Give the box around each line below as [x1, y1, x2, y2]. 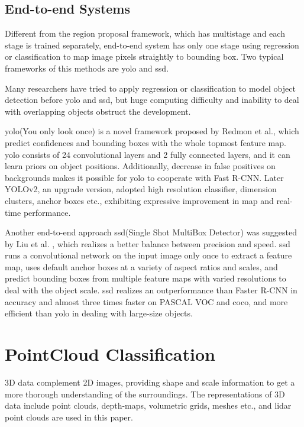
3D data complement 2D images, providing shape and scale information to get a [5, 376, 295, 388]
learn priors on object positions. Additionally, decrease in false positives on [5, 160, 276, 172]
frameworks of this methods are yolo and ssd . [5, 62, 169, 74]
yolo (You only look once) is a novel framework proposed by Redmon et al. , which [5, 125, 299, 137]
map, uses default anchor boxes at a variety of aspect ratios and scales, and [5, 260, 278, 273]
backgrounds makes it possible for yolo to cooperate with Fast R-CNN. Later [5, 171, 284, 183]
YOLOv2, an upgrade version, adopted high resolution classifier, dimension [5, 183, 277, 195]
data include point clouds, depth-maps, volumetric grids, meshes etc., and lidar [5, 399, 292, 412]
